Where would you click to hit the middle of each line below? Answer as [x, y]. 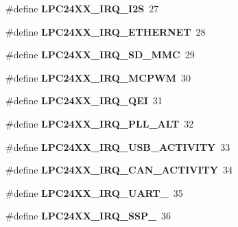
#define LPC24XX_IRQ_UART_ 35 [94, 192]
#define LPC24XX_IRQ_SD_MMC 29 [100, 55]
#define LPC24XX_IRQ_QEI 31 [84, 100]
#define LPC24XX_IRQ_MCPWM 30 [98, 77]
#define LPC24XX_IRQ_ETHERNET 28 [106, 31]
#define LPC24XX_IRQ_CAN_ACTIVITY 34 [119, 170]
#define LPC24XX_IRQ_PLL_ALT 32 [100, 123]
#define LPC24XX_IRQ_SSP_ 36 [88, 216]
